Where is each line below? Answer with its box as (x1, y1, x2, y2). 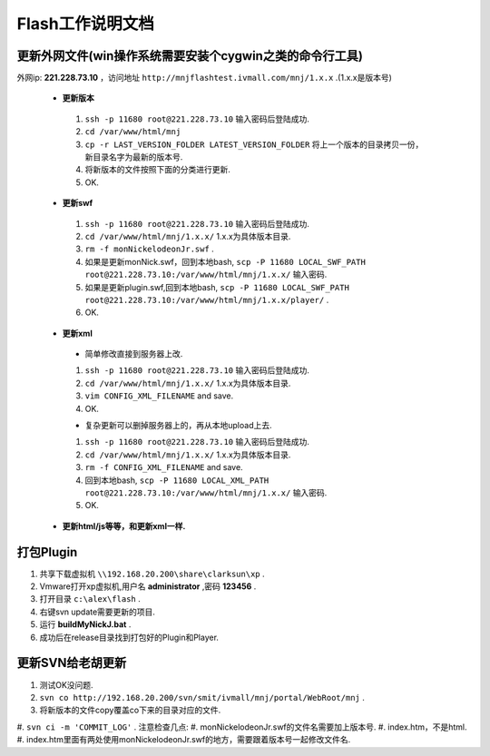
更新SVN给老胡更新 (16, 655, 127, 671)
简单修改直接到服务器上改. (84, 349, 183, 359)
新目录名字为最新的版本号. (84, 152, 183, 162)
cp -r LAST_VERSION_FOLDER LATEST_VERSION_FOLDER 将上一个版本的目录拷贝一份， (84, 139, 424, 150)
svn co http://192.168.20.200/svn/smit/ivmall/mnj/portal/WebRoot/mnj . (39, 692, 365, 702)
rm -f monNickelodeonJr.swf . (84, 243, 215, 254)
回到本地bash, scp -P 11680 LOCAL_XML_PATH (84, 475, 269, 486)
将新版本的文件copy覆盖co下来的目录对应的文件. (39, 704, 221, 716)
